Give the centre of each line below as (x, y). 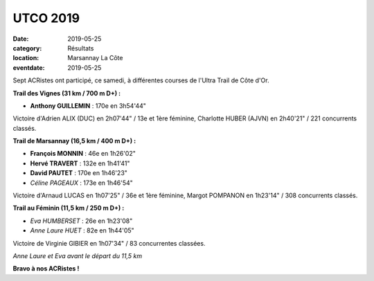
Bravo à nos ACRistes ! (46, 269)
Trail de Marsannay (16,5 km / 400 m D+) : (74, 141)
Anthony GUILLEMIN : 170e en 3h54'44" (88, 106)
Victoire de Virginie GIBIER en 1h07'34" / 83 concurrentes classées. (109, 243)
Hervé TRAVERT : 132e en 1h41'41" (80, 163)
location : (26, 58)
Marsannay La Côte (95, 58)
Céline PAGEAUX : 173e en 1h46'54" (81, 183)
